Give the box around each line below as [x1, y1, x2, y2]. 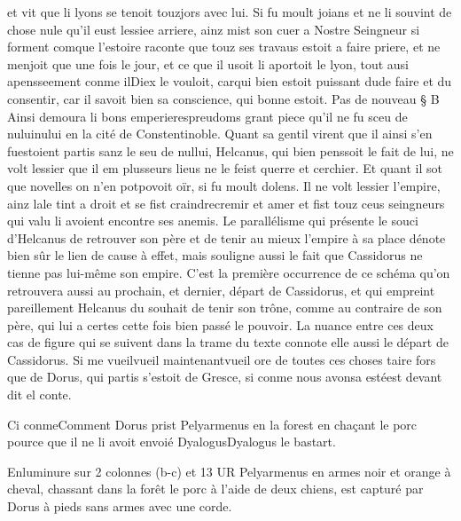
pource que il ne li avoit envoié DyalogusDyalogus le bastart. [7, 432, 336, 451]
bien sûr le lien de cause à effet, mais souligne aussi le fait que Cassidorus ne [7, 246, 423, 264]
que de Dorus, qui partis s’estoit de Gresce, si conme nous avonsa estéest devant [7, 367, 442, 386]
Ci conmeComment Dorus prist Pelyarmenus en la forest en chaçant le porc [7, 414, 418, 433]
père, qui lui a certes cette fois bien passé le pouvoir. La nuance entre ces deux [7, 315, 434, 334]
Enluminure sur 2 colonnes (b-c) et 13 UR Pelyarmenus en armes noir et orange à [7, 462, 451, 480]
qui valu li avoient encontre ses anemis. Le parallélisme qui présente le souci [7, 211, 418, 230]
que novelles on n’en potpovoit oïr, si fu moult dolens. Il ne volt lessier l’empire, [7, 176, 441, 194]
